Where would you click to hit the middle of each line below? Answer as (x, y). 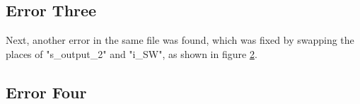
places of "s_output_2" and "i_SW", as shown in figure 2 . (132, 53)
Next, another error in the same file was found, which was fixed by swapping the (180, 40)
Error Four (46, 92)
